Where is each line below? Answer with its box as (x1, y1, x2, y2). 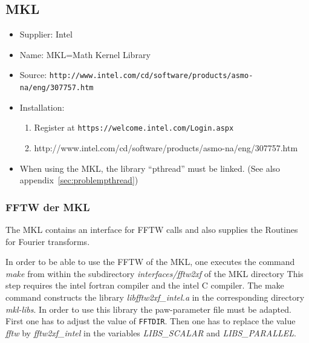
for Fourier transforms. (5, 235, 90, 247)
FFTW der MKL (5, 199, 90, 214)
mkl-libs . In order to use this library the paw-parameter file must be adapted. (5, 302, 291, 315)
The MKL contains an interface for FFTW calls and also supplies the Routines (5, 223, 298, 235)
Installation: (19, 100, 65, 113)
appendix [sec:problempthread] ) (19, 174, 138, 186)
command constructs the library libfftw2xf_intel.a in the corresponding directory (5, 290, 305, 303)
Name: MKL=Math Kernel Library (19, 48, 151, 60)
